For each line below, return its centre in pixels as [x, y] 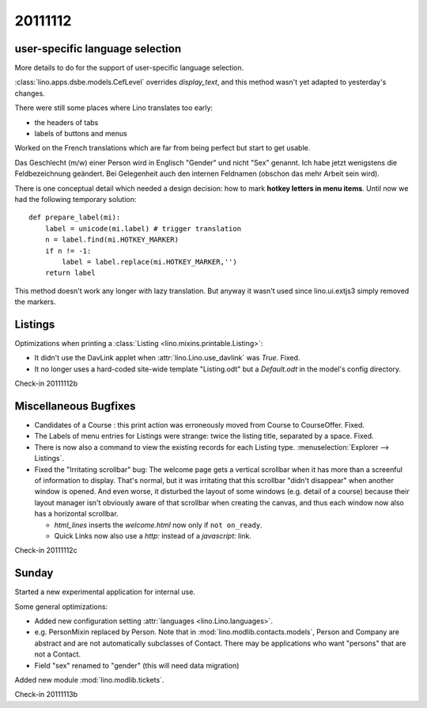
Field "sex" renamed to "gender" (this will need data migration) [137, 665]
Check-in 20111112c [46, 550]
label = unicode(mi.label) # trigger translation [143, 228]
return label [70, 273]
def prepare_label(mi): [75, 217]
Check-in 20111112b [46, 383]
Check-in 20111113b [46, 695]
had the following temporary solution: [76, 199]
